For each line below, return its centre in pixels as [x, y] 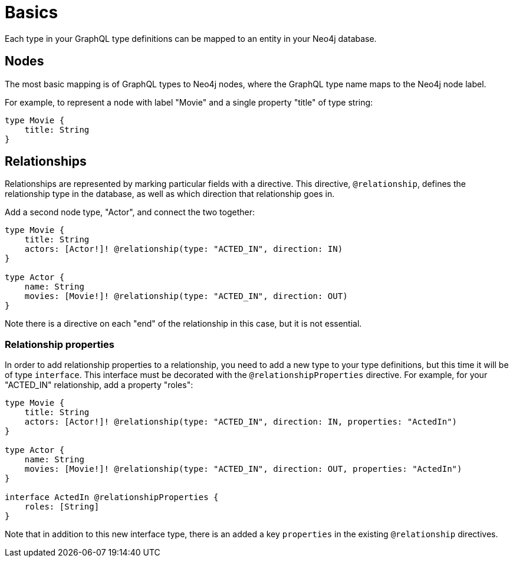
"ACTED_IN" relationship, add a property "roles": [99, 385]
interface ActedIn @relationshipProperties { [112, 497]
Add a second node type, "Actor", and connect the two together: [130, 212]
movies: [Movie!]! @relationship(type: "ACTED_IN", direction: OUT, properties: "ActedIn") [243, 469]
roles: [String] [62, 507]
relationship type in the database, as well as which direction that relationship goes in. [170, 194]
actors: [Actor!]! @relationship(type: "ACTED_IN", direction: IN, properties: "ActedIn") [241, 422]
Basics [32, 12]
